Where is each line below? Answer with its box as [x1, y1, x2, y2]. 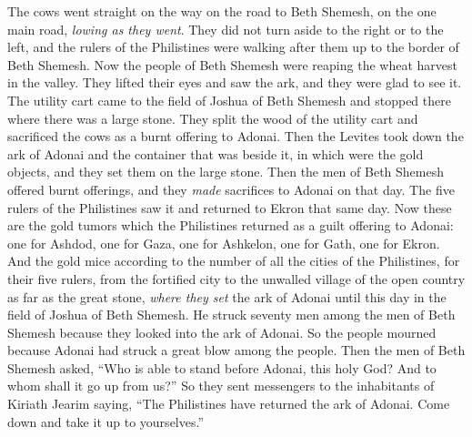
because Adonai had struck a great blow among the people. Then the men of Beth [7, 340, 466, 360]
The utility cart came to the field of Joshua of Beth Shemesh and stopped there [7, 90, 451, 109]
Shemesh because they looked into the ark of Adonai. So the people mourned [7, 322, 437, 341]
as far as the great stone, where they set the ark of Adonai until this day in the [7, 287, 447, 306]
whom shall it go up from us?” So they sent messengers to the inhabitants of [7, 376, 435, 395]
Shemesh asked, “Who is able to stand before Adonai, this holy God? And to [7, 358, 437, 377]
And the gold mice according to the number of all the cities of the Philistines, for [7, 251, 460, 270]
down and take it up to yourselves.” [7, 412, 205, 431]
